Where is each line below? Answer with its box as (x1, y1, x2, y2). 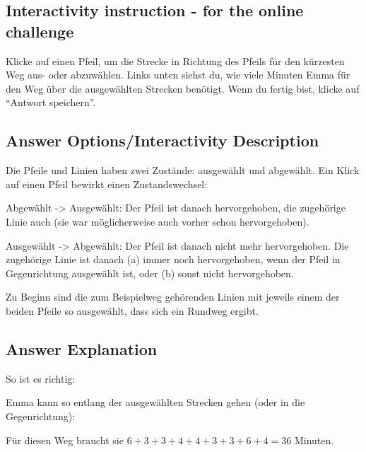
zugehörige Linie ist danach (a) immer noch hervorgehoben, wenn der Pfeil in (6, 252, 341, 267)
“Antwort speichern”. (6, 95, 96, 110)
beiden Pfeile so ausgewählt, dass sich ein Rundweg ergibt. (6, 303, 259, 318)
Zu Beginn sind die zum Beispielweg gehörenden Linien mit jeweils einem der (6, 289, 340, 304)
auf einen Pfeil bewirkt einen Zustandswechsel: (6, 176, 208, 191)
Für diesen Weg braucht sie (6, 432, 124, 447)
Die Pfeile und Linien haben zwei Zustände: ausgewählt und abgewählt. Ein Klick (6, 163, 360, 178)
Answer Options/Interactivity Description (6, 129, 319, 151)
